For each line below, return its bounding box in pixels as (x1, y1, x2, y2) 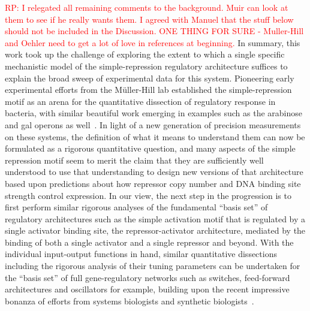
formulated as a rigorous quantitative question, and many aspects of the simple (5, 142, 296, 155)
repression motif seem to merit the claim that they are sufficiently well (5, 153, 264, 166)
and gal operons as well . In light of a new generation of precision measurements (5, 118, 301, 131)
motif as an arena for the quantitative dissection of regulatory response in (5, 95, 276, 107)
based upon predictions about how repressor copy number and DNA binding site (5, 177, 301, 189)
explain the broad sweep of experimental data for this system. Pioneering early (5, 71, 294, 84)
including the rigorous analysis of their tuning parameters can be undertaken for (5, 259, 300, 272)
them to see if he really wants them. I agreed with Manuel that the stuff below (5, 13, 294, 25)
